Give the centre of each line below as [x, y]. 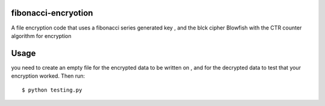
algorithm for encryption [41, 36]
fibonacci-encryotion [52, 13]
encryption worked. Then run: [48, 76]
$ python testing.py [52, 90]
